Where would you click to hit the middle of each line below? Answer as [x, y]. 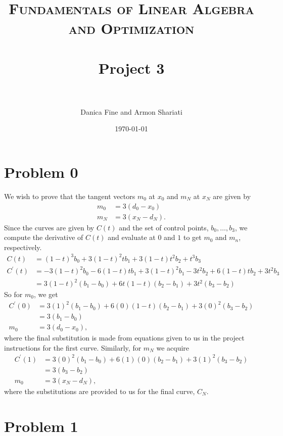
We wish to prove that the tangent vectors [70, 196]
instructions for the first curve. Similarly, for [73, 347]
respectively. [23, 247]
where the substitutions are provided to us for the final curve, [100, 391]
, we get [46, 294]
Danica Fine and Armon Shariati [131, 111]
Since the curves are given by [49, 227]
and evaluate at [132, 237]
